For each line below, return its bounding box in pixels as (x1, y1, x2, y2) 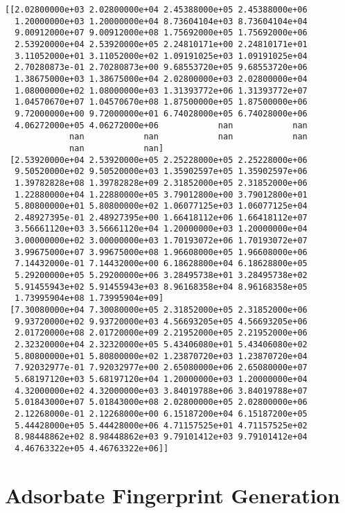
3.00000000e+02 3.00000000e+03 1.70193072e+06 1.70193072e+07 (15, 236, 308, 246)
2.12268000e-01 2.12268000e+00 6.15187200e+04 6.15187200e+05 (15, 408, 308, 419)
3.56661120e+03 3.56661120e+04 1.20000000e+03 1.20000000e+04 (15, 224, 308, 234)
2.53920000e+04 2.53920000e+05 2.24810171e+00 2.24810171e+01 (15, 39, 308, 49)
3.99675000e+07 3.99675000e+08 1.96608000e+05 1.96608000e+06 (15, 247, 308, 257)
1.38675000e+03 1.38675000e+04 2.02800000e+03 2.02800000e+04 (15, 73, 308, 84)
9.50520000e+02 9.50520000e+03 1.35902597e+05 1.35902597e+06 (15, 166, 308, 177)
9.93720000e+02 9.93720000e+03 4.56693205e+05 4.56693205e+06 (15, 316, 308, 327)
